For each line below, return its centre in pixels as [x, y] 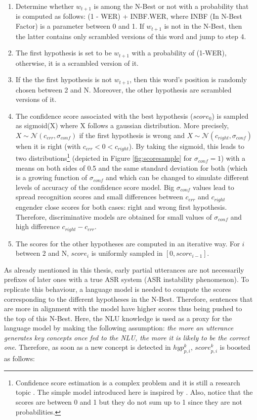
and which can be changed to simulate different [177, 177]
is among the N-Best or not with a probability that [171, 6]
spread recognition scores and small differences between [99, 197]
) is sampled [230, 116]
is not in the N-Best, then [203, 26]
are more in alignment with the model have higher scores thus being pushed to [123, 308]
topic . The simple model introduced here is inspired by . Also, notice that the [134, 392]
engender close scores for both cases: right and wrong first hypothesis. [121, 207]
